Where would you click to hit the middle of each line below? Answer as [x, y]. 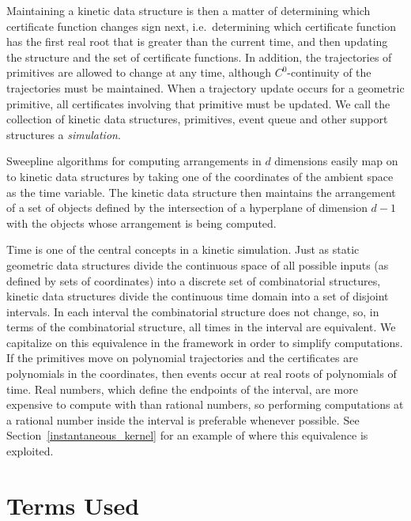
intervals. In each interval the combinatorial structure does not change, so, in [193, 311]
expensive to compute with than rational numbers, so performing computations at [205, 404]
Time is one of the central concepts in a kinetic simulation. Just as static [183, 249]
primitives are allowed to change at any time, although [139, 72]
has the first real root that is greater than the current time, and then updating [197, 42]
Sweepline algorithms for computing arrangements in [134, 161]
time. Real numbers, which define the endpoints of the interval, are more [182, 389]
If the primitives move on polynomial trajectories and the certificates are [182, 358]
